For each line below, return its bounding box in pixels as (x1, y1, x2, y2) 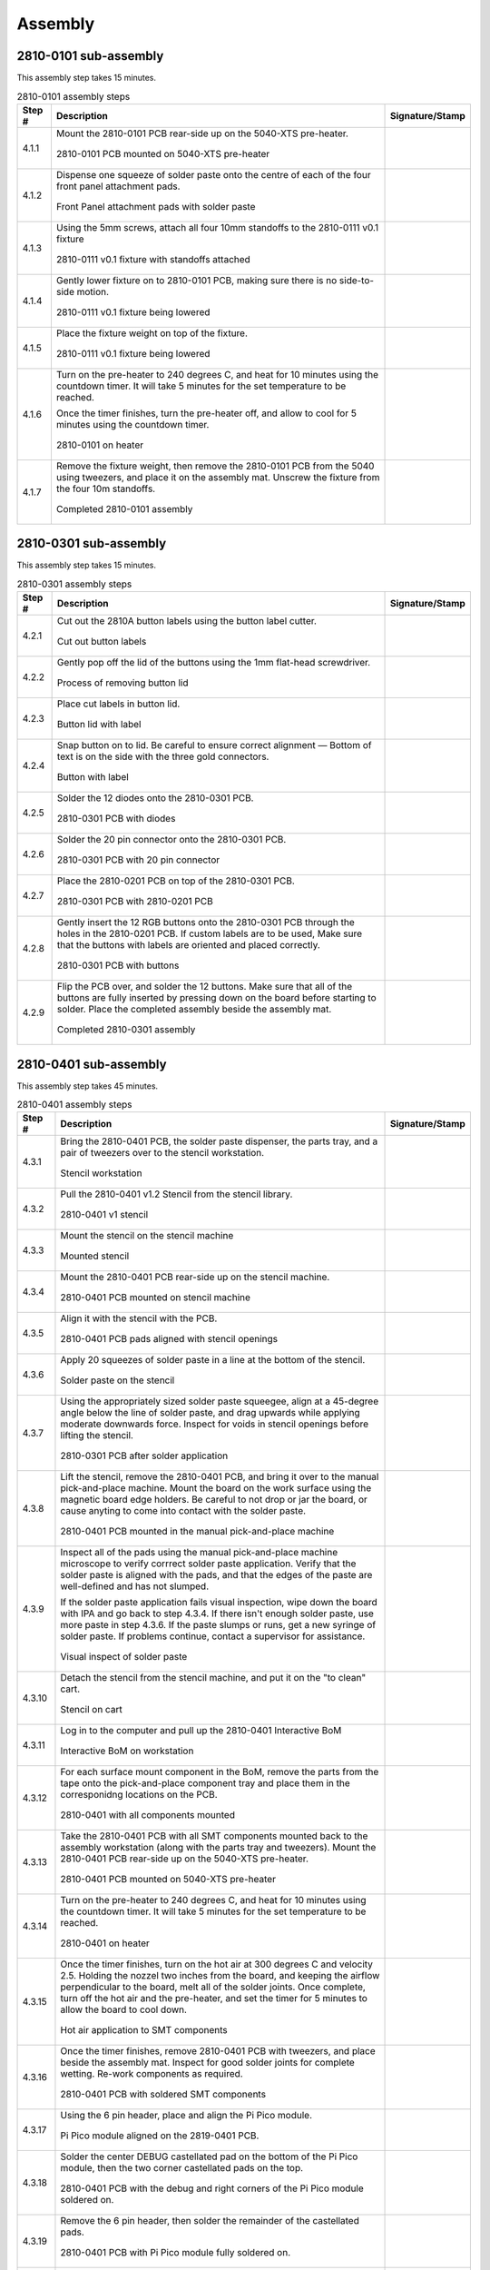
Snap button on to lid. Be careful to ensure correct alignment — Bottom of (56, 739, 372, 752)
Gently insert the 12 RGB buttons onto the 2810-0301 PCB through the (56, 916, 355, 929)
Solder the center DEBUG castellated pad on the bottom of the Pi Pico (60, 2150, 358, 2163)
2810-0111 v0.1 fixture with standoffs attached (55, 252, 251, 265)
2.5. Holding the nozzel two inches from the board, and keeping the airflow (60, 1969, 380, 1982)
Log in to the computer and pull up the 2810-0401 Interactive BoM (60, 1724, 342, 1737)
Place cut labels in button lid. (56, 697, 181, 710)
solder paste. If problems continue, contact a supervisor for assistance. (60, 1630, 366, 1643)
